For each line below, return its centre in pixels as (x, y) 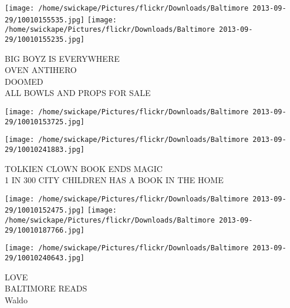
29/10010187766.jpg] (45, 230)
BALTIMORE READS (46, 288)
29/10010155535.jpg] (45, 20)
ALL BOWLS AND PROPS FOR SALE (78, 93)
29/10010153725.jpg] (45, 122)
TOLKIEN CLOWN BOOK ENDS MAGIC (84, 168)
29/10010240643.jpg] (45, 258)
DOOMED (24, 81)
